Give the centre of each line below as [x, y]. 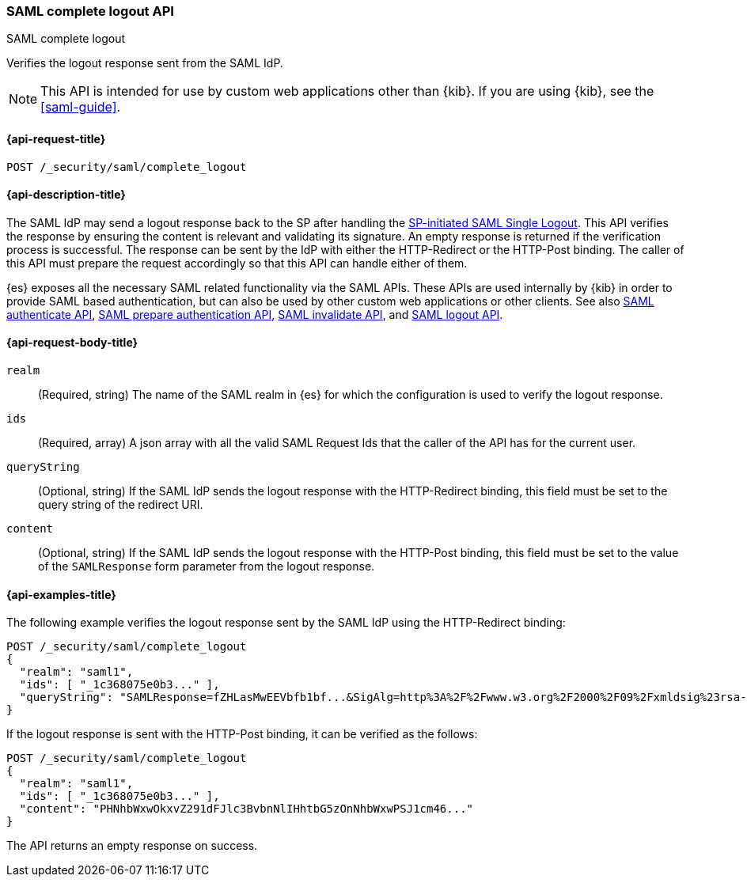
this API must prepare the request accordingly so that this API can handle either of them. [237, 263]
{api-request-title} [56, 138]
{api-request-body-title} [72, 343]
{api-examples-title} [61, 594]
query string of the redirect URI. [121, 505]
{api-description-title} [66, 195]
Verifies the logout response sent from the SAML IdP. [145, 63]
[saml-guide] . [81, 107]
